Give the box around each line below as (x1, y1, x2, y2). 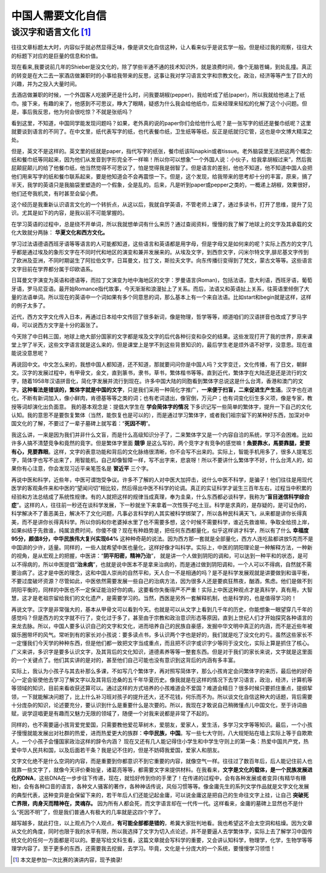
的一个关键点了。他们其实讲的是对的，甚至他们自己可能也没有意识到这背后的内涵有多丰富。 (11, 656, 238, 664)
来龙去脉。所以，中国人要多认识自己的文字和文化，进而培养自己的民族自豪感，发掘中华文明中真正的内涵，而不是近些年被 (11, 623, 313, 630)
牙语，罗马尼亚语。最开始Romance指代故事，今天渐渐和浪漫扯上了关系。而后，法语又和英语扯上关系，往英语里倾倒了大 (11, 285, 310, 292)
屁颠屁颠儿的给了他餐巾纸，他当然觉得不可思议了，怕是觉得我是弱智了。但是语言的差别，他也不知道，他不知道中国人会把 (11, 164, 313, 172)
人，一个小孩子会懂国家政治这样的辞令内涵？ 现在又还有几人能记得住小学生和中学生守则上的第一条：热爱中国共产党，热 (11, 738, 309, 745)
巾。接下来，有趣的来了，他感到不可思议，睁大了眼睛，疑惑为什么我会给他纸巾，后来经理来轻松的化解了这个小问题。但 (11, 100, 307, 107)
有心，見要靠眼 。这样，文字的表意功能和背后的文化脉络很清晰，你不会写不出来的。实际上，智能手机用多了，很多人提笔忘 (11, 448, 313, 455)
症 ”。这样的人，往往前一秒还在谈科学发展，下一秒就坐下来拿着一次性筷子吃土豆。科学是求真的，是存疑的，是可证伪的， (11, 501, 310, 508)
